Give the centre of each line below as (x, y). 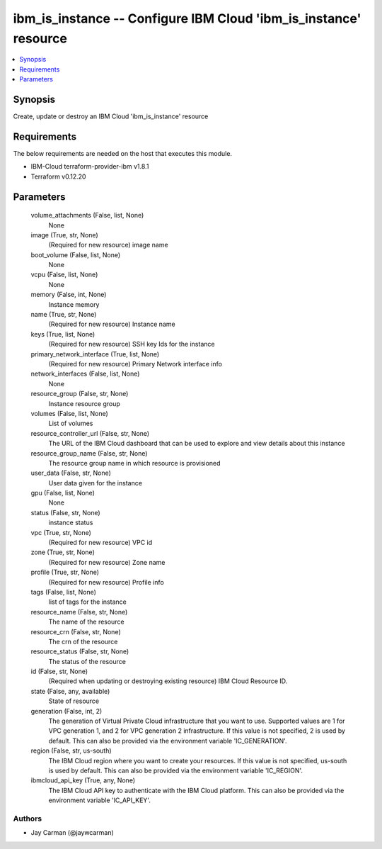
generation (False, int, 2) (66, 711)
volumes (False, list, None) (70, 413)
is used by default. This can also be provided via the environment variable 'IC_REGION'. (176, 770)
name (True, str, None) (64, 315)
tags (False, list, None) (64, 592)
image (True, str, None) (64, 235)
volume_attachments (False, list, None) (87, 215)
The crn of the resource (83, 641)
